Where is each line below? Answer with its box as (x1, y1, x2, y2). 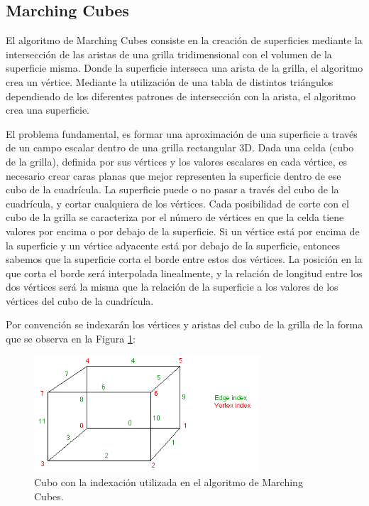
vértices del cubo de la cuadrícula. (6, 293, 154, 308)
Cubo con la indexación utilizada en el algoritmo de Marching (34, 475, 303, 490)
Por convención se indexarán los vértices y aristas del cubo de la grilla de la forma (6, 317, 363, 332)
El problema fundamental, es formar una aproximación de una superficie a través (6, 126, 358, 141)
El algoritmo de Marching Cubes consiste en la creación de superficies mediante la (6, 33, 363, 48)
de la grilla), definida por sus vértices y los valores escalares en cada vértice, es (6, 154, 348, 168)
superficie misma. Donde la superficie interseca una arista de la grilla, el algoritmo (6, 60, 363, 75)
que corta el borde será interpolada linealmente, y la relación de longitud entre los (6, 265, 363, 280)
